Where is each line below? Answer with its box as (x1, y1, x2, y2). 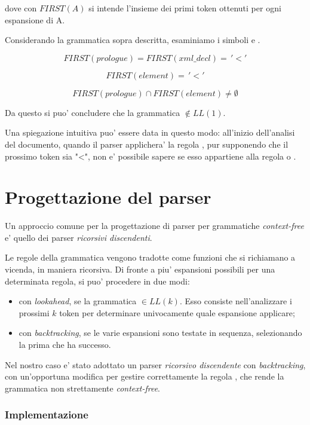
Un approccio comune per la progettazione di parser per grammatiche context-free (5, 219, 304, 232)
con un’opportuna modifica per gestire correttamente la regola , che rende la (5, 370, 284, 383)
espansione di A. (5, 13, 65, 26)
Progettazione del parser (5, 185, 211, 209)
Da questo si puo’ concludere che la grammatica (5, 106, 180, 118)
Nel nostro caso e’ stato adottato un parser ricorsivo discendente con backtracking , (5, 358, 306, 371)
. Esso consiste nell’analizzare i (179, 295, 292, 307)
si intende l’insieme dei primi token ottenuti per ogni (88, 2, 281, 14)
